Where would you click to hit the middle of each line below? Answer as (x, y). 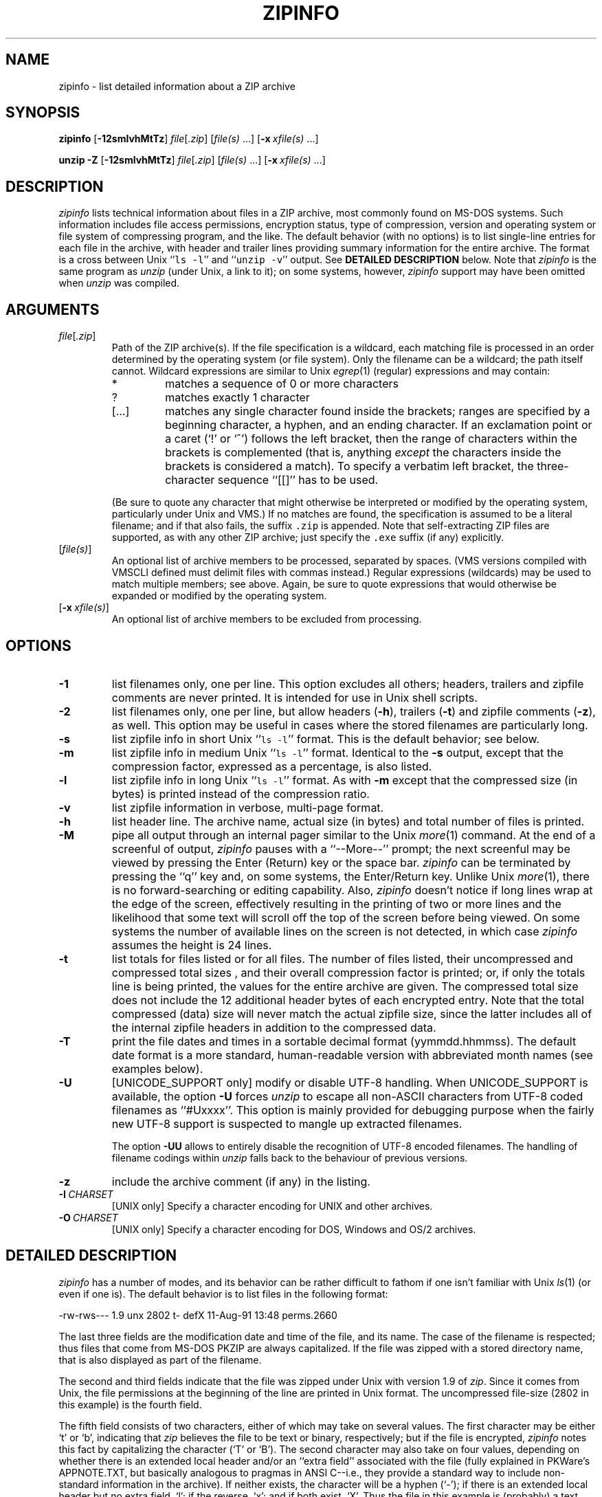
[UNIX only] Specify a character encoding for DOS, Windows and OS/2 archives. (294, 1229)
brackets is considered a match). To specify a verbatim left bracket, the (349, 466)
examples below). (157, 1068)
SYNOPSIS (43, 113)
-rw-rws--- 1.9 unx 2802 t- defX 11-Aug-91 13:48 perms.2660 (198, 1315)
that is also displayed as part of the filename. (160, 1360)
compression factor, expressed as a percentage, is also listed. (272, 766)
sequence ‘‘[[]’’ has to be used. (298, 480)
